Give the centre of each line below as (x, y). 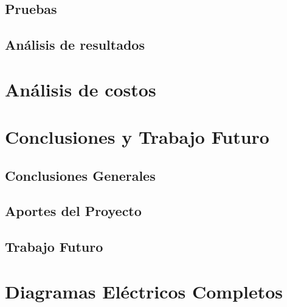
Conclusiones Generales (80, 175)
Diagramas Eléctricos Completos (144, 291)
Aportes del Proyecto (73, 211)
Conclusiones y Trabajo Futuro (137, 137)
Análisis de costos (81, 89)
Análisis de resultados (75, 45)
